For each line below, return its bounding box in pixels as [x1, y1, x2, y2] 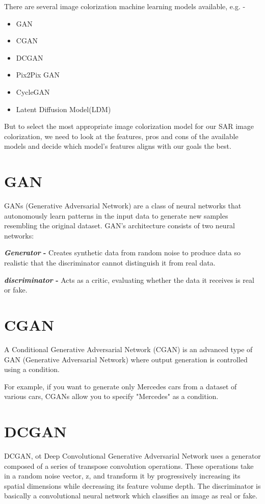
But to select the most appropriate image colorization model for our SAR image [4, 121, 254, 131]
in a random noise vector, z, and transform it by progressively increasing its [4, 470, 241, 481]
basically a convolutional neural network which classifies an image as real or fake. [4, 490, 258, 501]
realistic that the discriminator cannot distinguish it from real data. [4, 257, 216, 268]
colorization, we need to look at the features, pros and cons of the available [4, 130, 238, 141]
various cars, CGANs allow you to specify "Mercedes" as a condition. [4, 391, 219, 402]
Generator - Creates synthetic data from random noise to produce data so [4, 247, 241, 258]
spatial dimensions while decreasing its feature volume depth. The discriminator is [4, 480, 261, 491]
